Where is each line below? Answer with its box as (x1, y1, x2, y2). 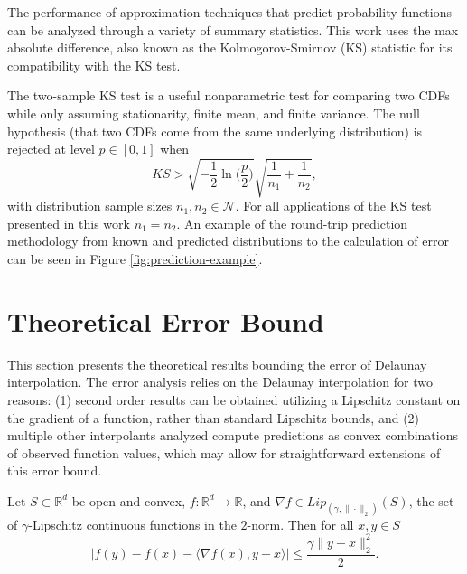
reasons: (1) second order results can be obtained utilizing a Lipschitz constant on (7, 390, 461, 409)
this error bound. (7, 461, 102, 480)
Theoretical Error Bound (7, 302, 324, 339)
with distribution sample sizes (7, 196, 173, 215)
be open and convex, (71, 491, 186, 510)
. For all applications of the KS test (235, 196, 432, 215)
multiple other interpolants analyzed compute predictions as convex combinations (7, 426, 458, 445)
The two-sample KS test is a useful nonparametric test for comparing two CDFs (7, 86, 450, 105)
